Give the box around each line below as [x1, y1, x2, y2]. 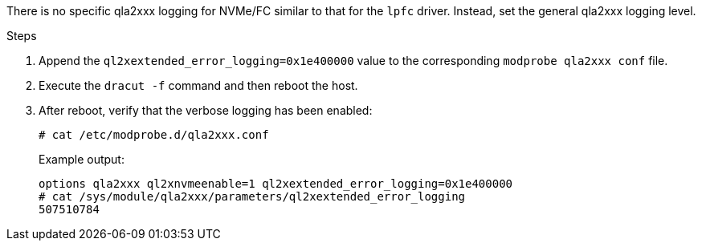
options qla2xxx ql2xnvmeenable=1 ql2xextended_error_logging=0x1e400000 [39, 177, 513, 190]
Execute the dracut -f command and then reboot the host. [39, 79, 358, 92]
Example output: [39, 152, 124, 166]
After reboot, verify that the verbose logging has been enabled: [39, 103, 373, 117]
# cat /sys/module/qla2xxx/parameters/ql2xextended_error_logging [39, 190, 466, 203]
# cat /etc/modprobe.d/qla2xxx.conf [39, 128, 269, 141]
